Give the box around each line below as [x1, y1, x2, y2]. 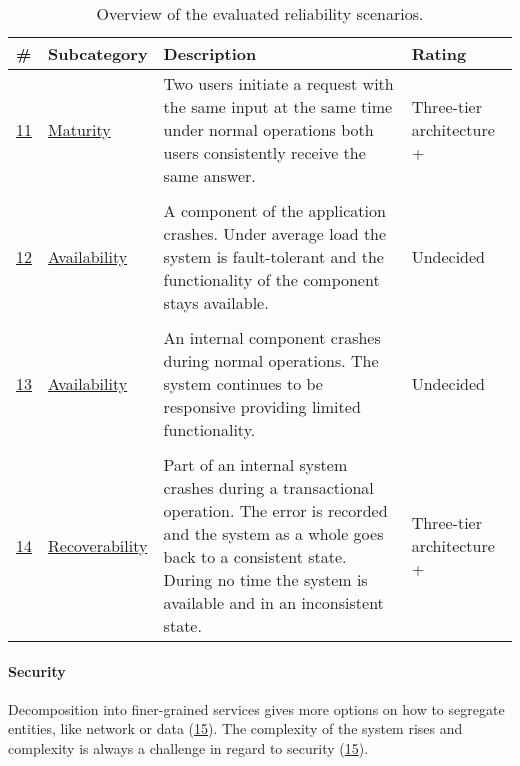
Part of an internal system [163, 453, 348, 476]
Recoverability [48, 533, 148, 557]
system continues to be [163, 372, 323, 395]
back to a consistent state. [163, 545, 347, 568]
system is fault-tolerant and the [163, 245, 384, 268]
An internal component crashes [163, 326, 381, 349]
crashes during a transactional [163, 476, 374, 499]
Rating [411, 42, 467, 65]
